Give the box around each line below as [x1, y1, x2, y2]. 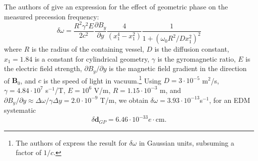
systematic [4, 105, 36, 115]
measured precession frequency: [4, 11, 99, 21]
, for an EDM [209, 94, 250, 105]
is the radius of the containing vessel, [31, 44, 144, 54]
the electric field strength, [4, 63, 82, 74]
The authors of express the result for [15, 137, 127, 148]
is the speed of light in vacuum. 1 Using [43, 74, 162, 85]
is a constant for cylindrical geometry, [34, 53, 149, 64]
